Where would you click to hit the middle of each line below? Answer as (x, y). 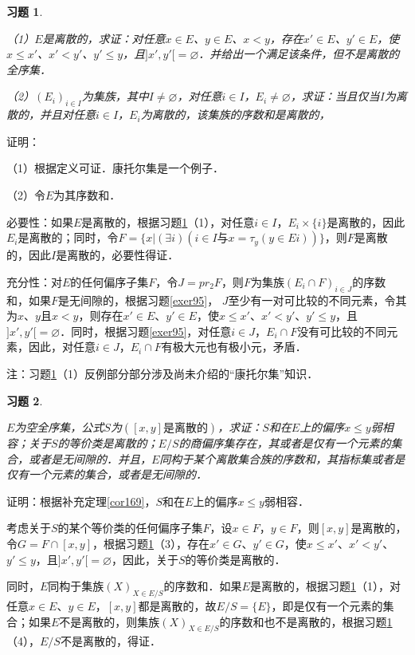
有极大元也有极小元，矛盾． (234, 347)
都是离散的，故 (177, 606)
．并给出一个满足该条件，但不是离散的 (299, 54)
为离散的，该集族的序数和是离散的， (235, 114)
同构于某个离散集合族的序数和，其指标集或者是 (282, 458)
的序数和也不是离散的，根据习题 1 (306, 621)
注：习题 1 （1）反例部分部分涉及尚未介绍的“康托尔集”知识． (162, 373)
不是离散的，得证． (110, 641)
